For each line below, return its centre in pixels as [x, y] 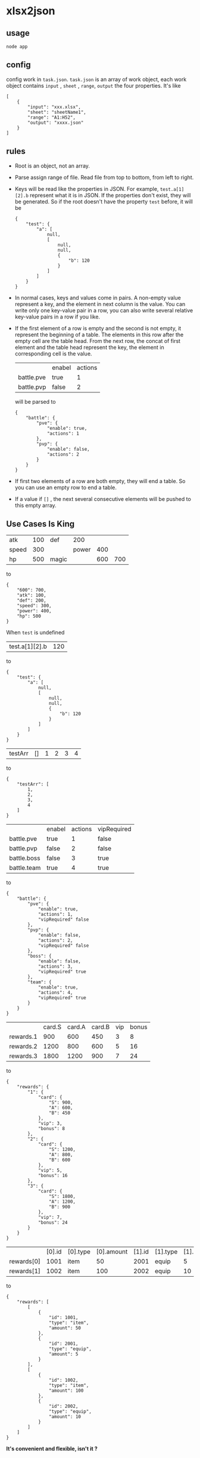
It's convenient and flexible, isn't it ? [52, 1449]
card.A [76, 1027]
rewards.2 [23, 1047]
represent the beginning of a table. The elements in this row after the [99, 335]
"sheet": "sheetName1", [57, 112]
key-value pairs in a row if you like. [57, 317]
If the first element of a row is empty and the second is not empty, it [98, 328]
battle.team [25, 868]
